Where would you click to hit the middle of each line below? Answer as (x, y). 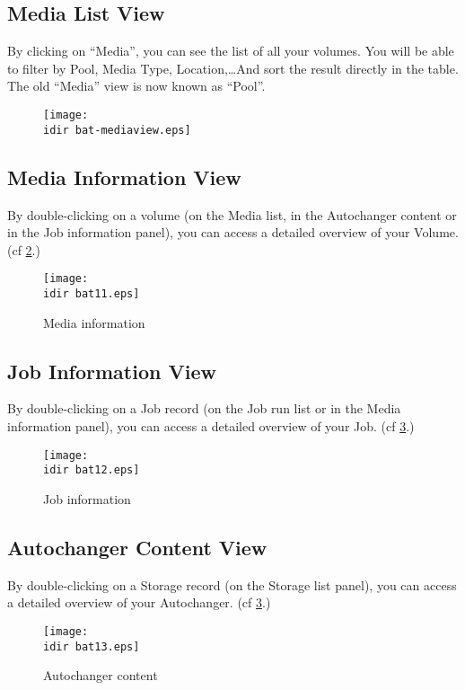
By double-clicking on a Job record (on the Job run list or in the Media (204, 408)
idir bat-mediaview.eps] (117, 130)
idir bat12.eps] (92, 470)
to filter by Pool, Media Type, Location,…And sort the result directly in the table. (233, 68)
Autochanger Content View (137, 547)
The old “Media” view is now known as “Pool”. (136, 86)
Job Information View (112, 371)
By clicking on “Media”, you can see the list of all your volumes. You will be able (231, 51)
